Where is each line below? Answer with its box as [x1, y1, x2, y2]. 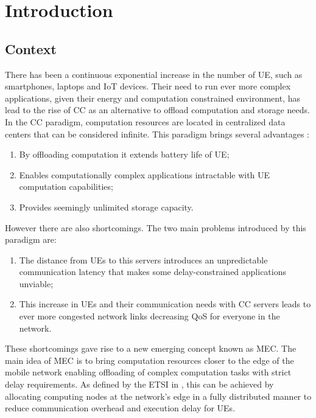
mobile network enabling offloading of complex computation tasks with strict [5, 366, 292, 378]
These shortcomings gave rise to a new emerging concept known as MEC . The [5, 342, 297, 355]
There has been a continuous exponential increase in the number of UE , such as [5, 68, 303, 80]
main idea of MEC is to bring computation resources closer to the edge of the [5, 354, 294, 366]
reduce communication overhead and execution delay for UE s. [5, 402, 236, 414]
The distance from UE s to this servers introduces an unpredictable [19, 253, 268, 266]
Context [5, 39, 57, 58]
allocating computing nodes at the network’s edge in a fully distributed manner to [5, 389, 312, 402]
